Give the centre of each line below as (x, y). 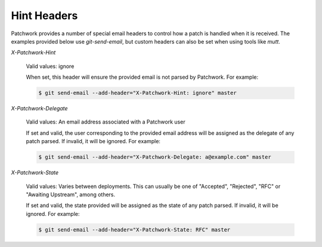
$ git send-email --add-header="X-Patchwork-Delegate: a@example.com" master (155, 157)
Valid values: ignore (50, 66)
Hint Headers (44, 16)
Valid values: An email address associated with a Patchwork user (106, 122)
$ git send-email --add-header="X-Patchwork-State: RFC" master (134, 229)
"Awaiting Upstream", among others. (71, 194)
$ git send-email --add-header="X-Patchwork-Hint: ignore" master (137, 93)
